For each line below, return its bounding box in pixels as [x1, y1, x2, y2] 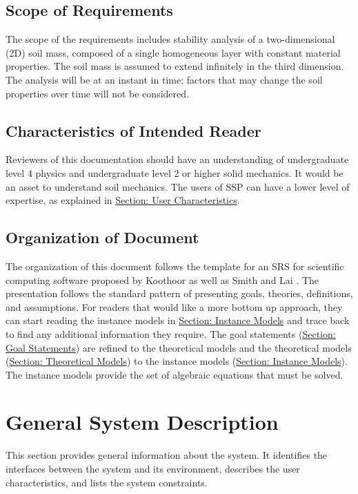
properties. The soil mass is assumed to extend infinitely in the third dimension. [6, 59, 344, 73]
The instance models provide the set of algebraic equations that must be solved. [6, 367, 344, 381]
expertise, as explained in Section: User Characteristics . [6, 193, 240, 207]
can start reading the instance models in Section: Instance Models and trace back [6, 313, 350, 327]
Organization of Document [6, 227, 199, 248]
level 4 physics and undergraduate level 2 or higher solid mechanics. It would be [6, 165, 344, 180]
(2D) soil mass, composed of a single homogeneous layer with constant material [6, 45, 341, 59]
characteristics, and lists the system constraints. [6, 475, 208, 489]
